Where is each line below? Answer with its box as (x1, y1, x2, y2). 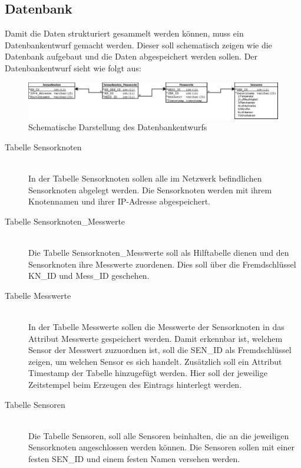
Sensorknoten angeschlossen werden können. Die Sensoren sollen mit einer (28, 441, 295, 453)
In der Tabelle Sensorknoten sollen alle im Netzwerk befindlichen (28, 172, 262, 184)
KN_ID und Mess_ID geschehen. (28, 269, 150, 282)
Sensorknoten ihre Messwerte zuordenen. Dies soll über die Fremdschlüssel (28, 258, 296, 270)
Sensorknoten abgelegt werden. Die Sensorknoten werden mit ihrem (28, 183, 272, 196)
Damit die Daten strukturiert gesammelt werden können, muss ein (5, 27, 244, 39)
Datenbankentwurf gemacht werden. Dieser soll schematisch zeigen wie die (5, 38, 272, 51)
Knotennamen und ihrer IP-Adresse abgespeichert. (28, 195, 210, 207)
